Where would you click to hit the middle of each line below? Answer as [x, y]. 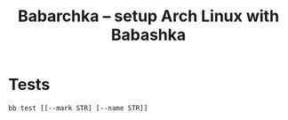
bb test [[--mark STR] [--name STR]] [78, 108]
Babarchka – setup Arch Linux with [148, 16]
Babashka [148, 35]
